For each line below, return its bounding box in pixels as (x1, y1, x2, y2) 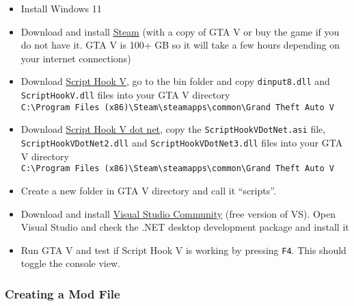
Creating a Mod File (5, 285, 120, 302)
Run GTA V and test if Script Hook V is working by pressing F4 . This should (21, 242, 346, 257)
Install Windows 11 (21, 1, 102, 15)
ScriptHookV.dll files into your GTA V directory (21, 88, 230, 102)
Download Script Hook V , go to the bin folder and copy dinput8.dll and (21, 74, 330, 88)
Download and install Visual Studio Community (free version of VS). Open (21, 206, 336, 220)
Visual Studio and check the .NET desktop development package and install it (21, 220, 349, 234)
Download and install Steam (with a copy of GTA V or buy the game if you (21, 24, 340, 38)
